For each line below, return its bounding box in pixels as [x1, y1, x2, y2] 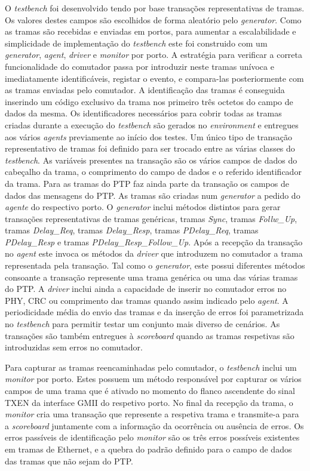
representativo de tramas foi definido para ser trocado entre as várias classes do [5, 142, 295, 155]
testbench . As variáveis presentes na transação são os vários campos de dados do [5, 153, 297, 166]
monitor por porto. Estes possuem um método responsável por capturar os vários [5, 373, 302, 385]
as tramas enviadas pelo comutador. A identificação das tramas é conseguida [5, 84, 285, 96]
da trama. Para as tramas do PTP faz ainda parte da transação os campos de [5, 177, 289, 189]
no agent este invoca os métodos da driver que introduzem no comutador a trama [5, 247, 303, 260]
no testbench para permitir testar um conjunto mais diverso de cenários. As [5, 318, 280, 330]
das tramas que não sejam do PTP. [5, 454, 133, 467]
